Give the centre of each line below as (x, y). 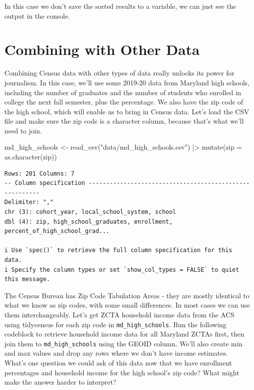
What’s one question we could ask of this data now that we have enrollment (118, 363)
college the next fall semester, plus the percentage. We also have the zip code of (124, 102)
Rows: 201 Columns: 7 (40, 173)
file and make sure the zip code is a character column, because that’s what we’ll (124, 121)
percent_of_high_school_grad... (57, 231)
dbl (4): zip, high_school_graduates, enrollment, (89, 221)
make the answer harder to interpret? (60, 382)
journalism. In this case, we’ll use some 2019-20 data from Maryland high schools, (127, 82)
